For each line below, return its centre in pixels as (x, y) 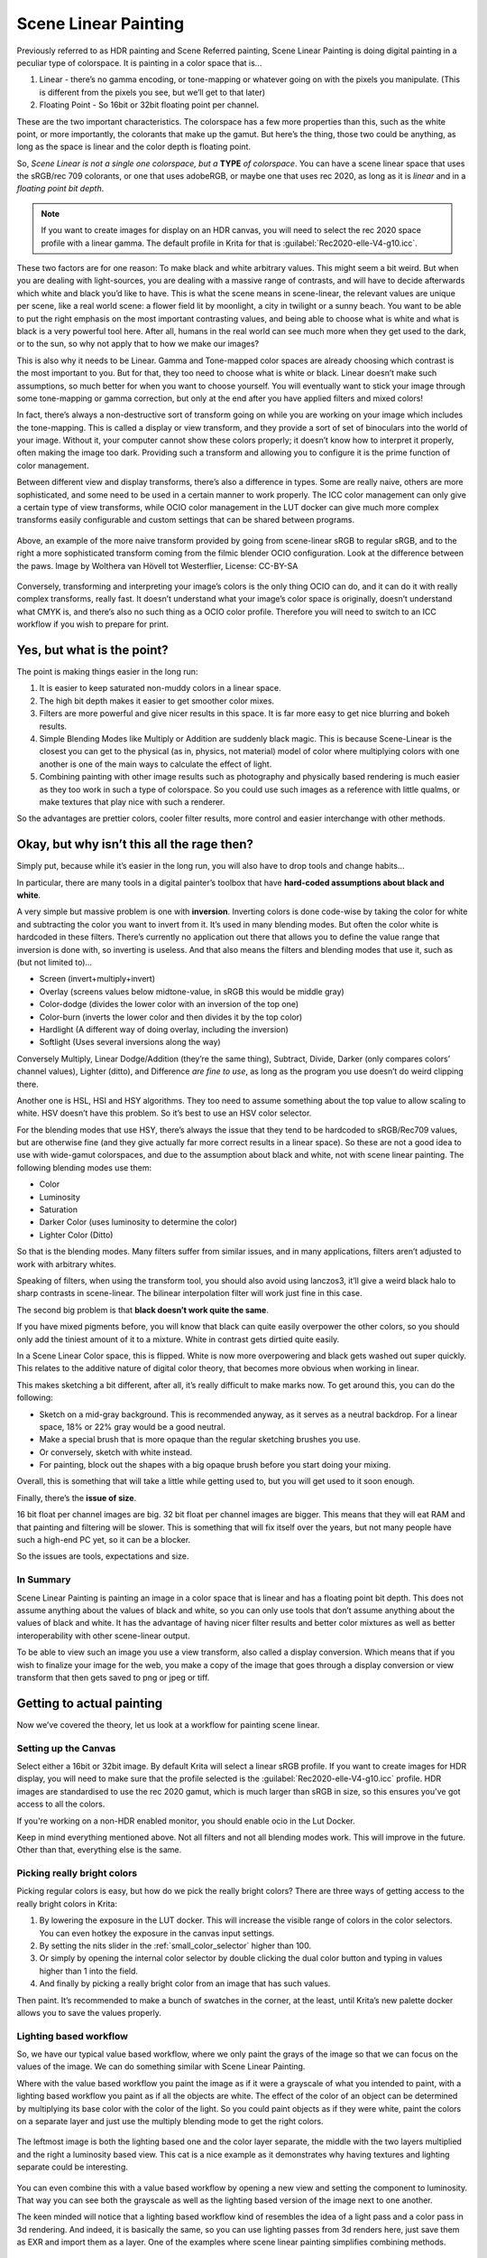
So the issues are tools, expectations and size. (103, 1556)
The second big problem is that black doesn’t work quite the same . (143, 1310)
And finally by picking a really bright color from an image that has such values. (185, 1983)
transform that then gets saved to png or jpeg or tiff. (113, 1677)
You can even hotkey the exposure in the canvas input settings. (157, 1933)
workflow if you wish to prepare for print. (92, 624)
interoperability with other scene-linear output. (103, 1636)
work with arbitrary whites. (66, 1264)
